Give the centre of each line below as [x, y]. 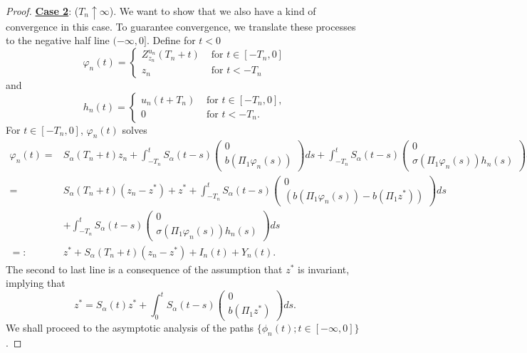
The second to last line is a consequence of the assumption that [144, 269]
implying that [36, 283]
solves [135, 129]
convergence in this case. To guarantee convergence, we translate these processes [181, 26]
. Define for [171, 40]
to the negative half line [58, 40]
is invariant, [324, 269]
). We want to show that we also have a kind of [213, 11]
